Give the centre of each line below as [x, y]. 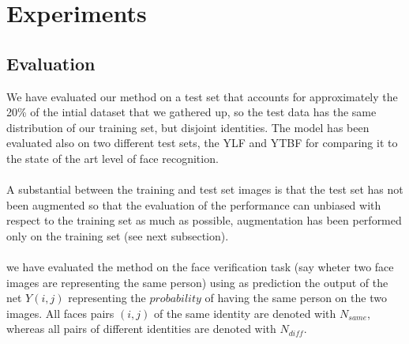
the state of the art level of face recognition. [113, 158]
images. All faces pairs [60, 313]
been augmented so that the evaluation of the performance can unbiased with [194, 204]
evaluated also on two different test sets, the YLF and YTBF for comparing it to [202, 143]
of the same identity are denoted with [245, 313]
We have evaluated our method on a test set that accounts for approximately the [202, 96]
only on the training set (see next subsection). [118, 235]
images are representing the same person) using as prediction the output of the [197, 282]
